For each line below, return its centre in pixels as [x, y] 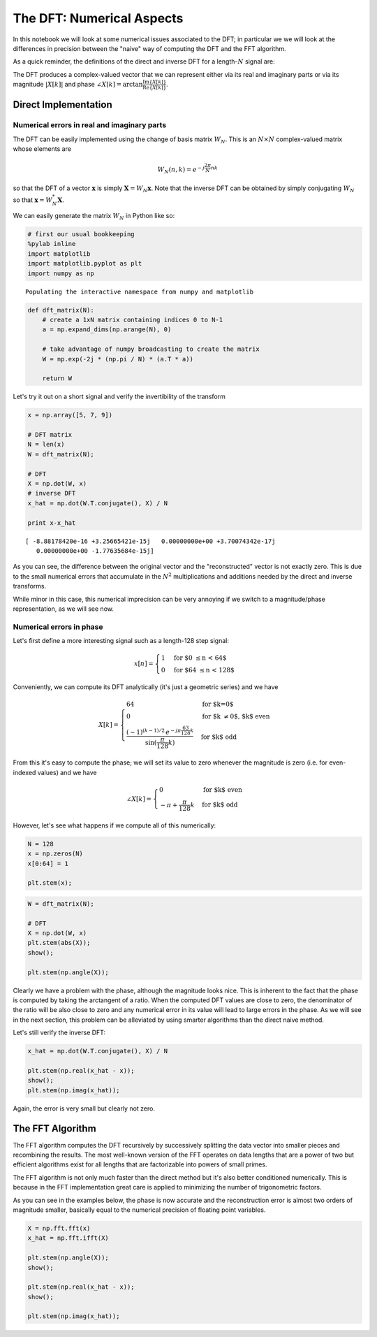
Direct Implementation [62, 105]
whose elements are [42, 149]
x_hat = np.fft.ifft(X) [68, 1238]
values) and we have [67, 772]
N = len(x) [46, 445]
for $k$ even [222, 789]
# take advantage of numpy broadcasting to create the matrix [151, 349]
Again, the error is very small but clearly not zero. [84, 1108]
